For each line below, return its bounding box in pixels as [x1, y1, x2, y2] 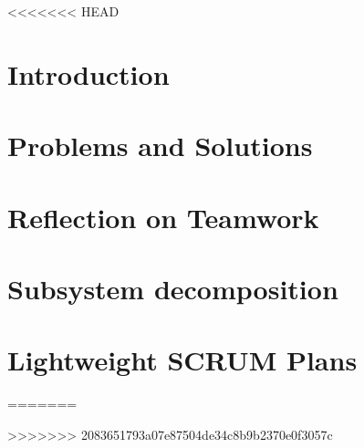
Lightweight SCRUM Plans [7, 341, 358, 379]
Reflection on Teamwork [7, 198, 319, 235]
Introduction [7, 55, 170, 92]
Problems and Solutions [7, 127, 313, 164]
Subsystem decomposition [7, 269, 338, 307]
